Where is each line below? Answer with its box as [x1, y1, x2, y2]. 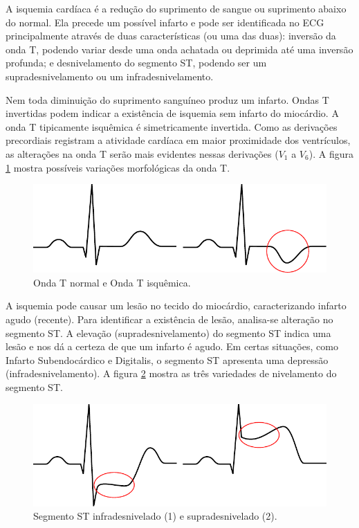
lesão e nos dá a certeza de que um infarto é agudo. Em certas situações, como [6, 339, 338, 354]
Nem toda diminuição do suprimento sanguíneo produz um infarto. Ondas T [6, 92, 329, 107]
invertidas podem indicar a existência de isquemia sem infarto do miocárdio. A [6, 106, 339, 120]
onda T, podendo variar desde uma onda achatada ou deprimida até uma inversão [6, 42, 353, 56]
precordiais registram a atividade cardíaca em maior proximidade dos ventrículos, [6, 133, 351, 147]
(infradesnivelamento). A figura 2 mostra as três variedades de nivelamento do [6, 366, 337, 381]
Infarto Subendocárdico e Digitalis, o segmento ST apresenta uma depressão [6, 352, 329, 367]
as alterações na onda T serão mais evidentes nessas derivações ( [6, 146, 279, 161]
